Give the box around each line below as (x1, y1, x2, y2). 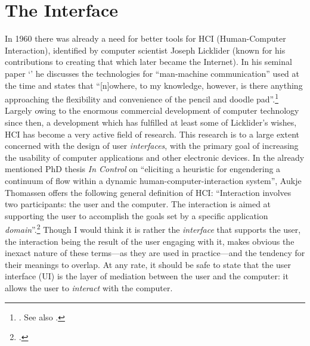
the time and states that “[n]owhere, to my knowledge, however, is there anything (5, 79, 303, 91)
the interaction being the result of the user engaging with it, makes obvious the (5, 235, 294, 247)
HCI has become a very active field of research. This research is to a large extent (5, 127, 300, 140)
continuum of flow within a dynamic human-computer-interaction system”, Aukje (5, 174, 302, 186)
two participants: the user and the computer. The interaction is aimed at (5, 198, 271, 210)
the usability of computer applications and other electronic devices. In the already (5, 151, 305, 163)
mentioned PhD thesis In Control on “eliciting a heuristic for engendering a (5, 163, 281, 175)
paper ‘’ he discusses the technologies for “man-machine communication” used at (5, 67, 299, 79)
